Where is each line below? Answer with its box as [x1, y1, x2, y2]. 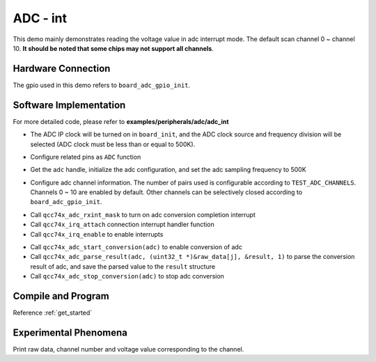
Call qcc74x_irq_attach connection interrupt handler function [30, 220, 215, 229]
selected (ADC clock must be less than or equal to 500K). [30, 140, 196, 148]
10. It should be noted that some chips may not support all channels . [13, 44, 214, 52]
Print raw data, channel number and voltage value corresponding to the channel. [13, 345, 244, 354]
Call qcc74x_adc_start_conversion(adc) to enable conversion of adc [30, 243, 243, 251]
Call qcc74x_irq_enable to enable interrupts [30, 230, 164, 238]
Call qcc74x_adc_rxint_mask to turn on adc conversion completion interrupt [30, 210, 256, 219]
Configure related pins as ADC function [30, 152, 141, 161]
